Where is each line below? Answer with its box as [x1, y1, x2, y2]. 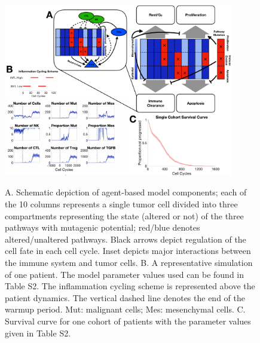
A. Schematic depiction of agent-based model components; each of [5, 186, 247, 198]
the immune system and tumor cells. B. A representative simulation [5, 256, 253, 268]
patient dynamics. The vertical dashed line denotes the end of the [5, 291, 245, 304]
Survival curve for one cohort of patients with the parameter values [5, 314, 251, 327]
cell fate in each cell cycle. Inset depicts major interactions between [5, 244, 251, 257]
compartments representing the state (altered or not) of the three [5, 209, 244, 222]
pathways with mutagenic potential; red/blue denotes [5, 221, 200, 234]
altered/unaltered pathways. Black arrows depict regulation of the [5, 232, 246, 245]
